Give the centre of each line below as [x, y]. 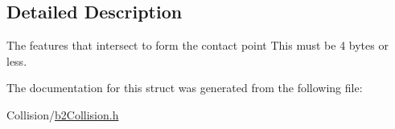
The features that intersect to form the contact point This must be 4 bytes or [197, 45]
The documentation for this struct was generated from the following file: [185, 88]
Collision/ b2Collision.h [63, 114]
